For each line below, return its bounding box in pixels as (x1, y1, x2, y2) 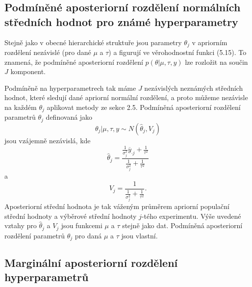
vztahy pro (4, 220, 37, 231)
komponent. (10, 66, 46, 77)
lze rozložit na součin (185, 56, 248, 67)
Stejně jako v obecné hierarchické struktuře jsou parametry (4, 37, 182, 47)
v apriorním (192, 37, 227, 47)
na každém (4, 102, 37, 112)
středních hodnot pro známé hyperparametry (4, 14, 238, 29)
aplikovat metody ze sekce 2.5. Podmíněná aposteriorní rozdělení (47, 102, 241, 112)
